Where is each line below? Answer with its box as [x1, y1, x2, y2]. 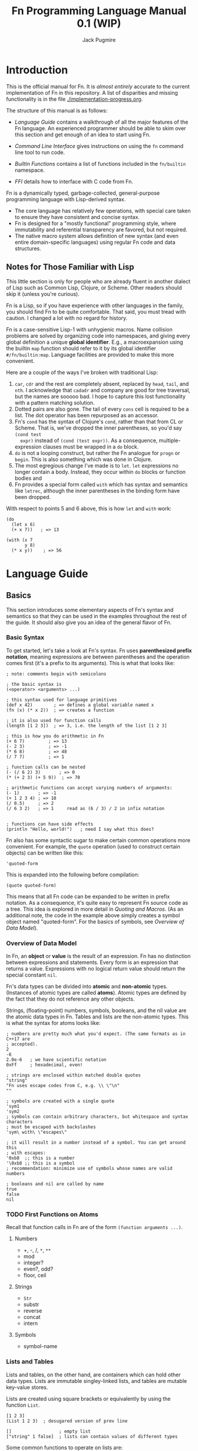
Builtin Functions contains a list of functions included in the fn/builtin [14, 160, 186, 167]
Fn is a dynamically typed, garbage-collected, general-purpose [6, 189, 160, 196]
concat [23, 1314, 41, 1321]
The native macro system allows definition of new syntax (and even [14, 232, 179, 239]
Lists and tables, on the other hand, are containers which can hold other [6, 1371, 181, 1378]
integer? [23, 1259, 44, 1266]
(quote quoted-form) [6, 882, 57, 888]
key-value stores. [6, 1384, 48, 1391]
